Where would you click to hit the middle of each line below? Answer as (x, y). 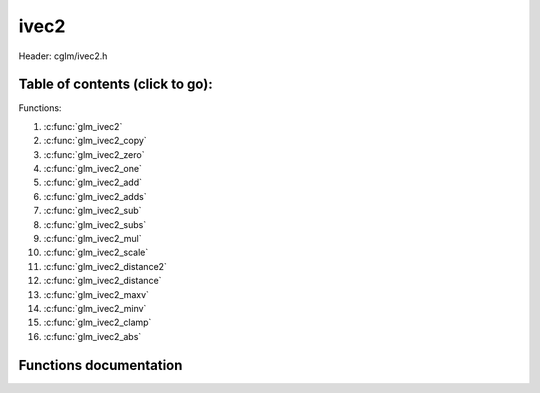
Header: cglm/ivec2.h (63, 56)
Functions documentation (100, 365)
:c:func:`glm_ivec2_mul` (92, 238)
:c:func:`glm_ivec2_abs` (92, 336)
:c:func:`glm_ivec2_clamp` (97, 322)
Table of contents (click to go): (116, 84)
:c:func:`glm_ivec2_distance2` (105, 266)
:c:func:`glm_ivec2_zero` (94, 154)
